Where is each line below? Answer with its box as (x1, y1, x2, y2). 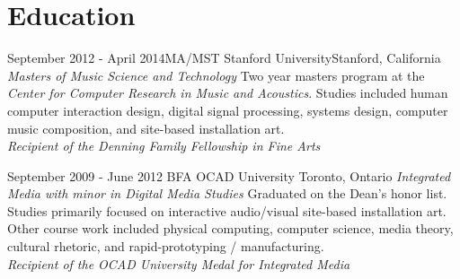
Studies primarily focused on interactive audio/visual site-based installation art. (7, 201, 447, 220)
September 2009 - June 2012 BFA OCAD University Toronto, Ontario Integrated (7, 166, 451, 185)
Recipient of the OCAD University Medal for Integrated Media (7, 254, 350, 273)
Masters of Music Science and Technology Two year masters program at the (7, 65, 425, 84)
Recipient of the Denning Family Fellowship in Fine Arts (7, 136, 321, 155)
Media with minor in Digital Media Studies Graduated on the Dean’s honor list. (7, 184, 447, 203)
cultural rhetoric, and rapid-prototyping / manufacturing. (7, 237, 324, 256)
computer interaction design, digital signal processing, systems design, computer (7, 100, 448, 119)
